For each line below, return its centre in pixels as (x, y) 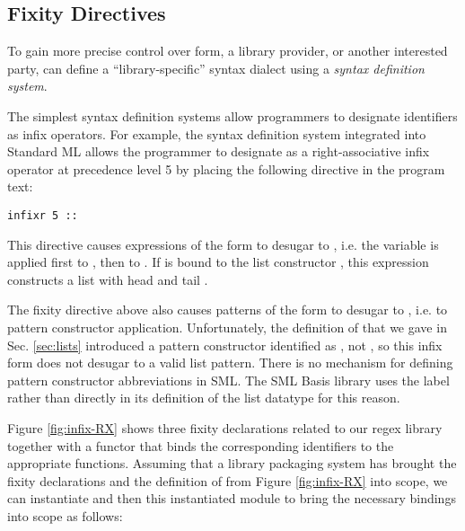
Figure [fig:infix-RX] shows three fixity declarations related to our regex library (225, 427)
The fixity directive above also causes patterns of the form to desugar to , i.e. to (228, 310)
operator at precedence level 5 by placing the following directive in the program (226, 168)
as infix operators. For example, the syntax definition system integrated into (217, 133)
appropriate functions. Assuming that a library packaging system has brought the (232, 463)
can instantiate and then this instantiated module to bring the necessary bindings (232, 498)
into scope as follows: (65, 515)
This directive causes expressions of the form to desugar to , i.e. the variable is (223, 244)
